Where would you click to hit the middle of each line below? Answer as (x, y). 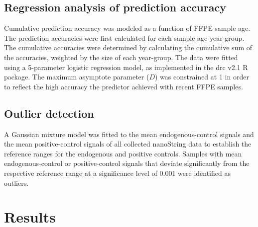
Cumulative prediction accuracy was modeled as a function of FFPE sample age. (127, 28)
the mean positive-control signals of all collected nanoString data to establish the (128, 144)
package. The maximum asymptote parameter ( (77, 77)
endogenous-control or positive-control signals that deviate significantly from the (127, 163)
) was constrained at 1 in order (202, 77)
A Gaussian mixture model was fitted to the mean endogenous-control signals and (129, 134)
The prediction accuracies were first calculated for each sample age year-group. (124, 38)
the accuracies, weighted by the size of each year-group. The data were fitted (121, 57)
